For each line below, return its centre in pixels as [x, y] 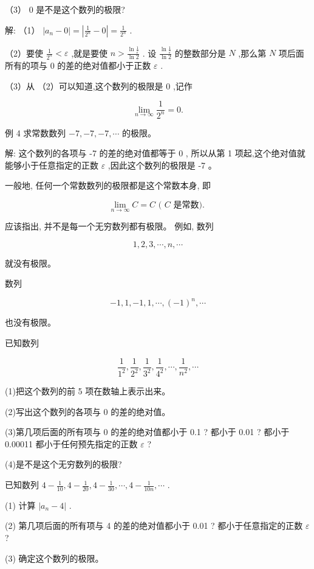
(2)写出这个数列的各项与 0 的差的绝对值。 [88, 411]
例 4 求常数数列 [36, 132]
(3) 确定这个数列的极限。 [54, 558]
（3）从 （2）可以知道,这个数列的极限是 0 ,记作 [99, 86]
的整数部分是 [200, 53]
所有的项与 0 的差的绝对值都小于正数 [78, 65]
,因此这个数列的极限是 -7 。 [162, 165]
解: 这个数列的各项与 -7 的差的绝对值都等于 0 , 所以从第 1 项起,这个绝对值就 [155, 153]
